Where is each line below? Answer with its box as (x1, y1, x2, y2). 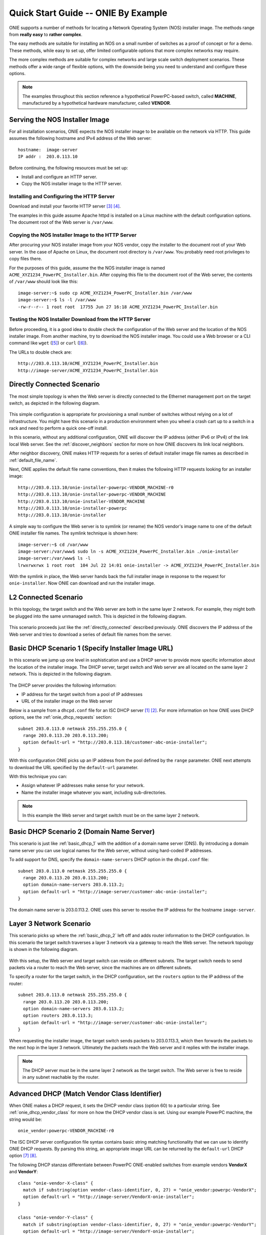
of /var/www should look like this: (9, 279, 78, 285)
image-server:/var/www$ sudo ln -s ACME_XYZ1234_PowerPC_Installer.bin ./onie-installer (18, 548, 239, 554)
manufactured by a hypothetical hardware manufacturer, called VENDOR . (22, 100, 171, 106)
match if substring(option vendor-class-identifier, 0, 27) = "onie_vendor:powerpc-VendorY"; (23, 1222, 257, 1227)
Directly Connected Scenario (9, 380, 100, 389)
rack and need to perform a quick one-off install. (9, 425, 108, 431)
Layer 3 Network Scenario (9, 919, 91, 928)
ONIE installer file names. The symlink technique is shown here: (9, 530, 138, 536)
